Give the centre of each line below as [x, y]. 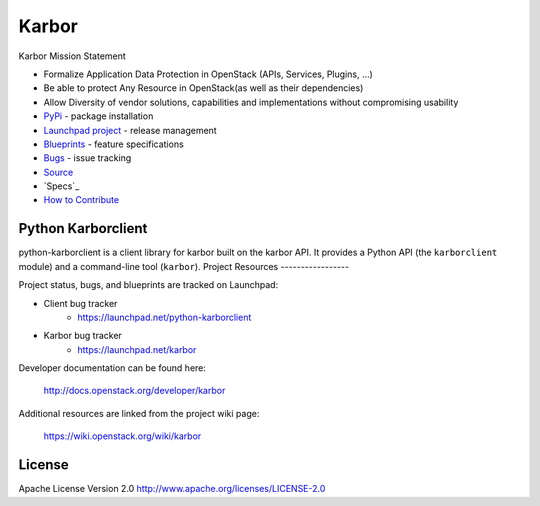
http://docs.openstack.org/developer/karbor [134, 391]
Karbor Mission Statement [72, 56]
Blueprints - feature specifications [113, 144]
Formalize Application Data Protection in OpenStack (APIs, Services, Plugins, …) [208, 74]
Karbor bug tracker [82, 336]
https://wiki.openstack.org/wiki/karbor [122, 436]
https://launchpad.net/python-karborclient [164, 317]
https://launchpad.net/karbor [137, 349]
